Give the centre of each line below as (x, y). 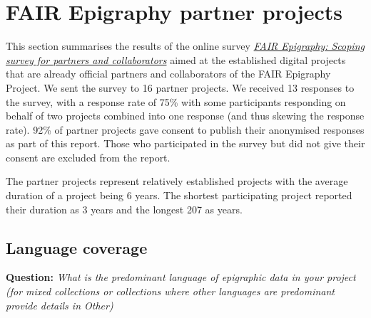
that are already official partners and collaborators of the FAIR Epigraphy (168, 74)
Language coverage (77, 247)
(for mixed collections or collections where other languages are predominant (170, 291)
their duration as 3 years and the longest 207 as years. (124, 209)
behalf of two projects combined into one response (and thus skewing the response (185, 116)
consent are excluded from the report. (88, 157)
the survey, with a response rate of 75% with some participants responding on (176, 101)
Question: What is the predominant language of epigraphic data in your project (181, 277)
